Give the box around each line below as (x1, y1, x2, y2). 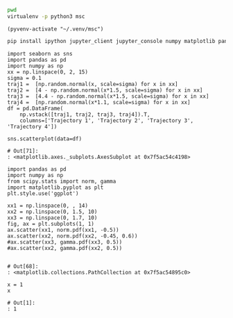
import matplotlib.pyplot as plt (7, 184, 104, 191)
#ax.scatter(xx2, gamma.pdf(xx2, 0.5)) (7, 244, 123, 251)
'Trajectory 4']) (7, 123, 58, 130)
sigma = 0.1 (7, 74, 42, 81)
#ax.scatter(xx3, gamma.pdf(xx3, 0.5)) (7, 238, 123, 246)
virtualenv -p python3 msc (7, 12, 85, 20)
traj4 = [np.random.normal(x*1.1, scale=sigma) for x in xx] (7, 99, 191, 106)
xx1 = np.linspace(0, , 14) (7, 202, 89, 209)
